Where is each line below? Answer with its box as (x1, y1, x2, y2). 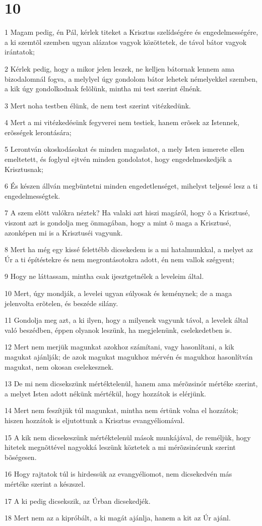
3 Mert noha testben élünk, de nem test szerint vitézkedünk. (5, 100, 191, 110)
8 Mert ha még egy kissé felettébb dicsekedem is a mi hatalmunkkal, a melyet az (5, 244, 253, 255)
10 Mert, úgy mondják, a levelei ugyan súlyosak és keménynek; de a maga (5, 288, 232, 298)
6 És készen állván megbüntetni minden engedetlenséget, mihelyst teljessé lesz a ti (5, 181, 258, 191)
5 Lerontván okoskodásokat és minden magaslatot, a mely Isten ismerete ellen (5, 144, 244, 154)
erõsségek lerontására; (5, 127, 72, 137)
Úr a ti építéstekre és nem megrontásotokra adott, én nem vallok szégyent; (5, 254, 234, 264)
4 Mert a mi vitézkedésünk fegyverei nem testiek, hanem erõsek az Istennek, (5, 117, 239, 128)
